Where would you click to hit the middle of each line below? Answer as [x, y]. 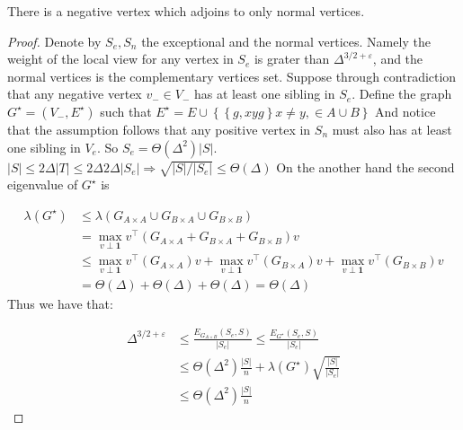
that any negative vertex [75, 94]
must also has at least [392, 129]
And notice [405, 111]
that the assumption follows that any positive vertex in [159, 129]
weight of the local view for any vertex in [120, 59]
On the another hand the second [365, 167]
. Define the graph [402, 94]
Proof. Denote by [54, 41]
